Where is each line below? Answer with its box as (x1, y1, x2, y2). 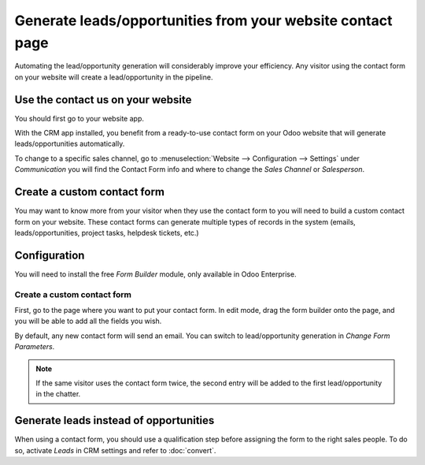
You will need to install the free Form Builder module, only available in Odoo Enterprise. (14, 269, 297, 279)
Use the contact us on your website (14, 93, 192, 106)
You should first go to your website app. (14, 113, 145, 123)
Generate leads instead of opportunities (14, 414, 215, 427)
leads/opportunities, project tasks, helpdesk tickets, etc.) (14, 228, 200, 237)
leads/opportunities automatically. (14, 139, 125, 149)
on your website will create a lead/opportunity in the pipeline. (14, 72, 213, 82)
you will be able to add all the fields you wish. (14, 316, 162, 326)
